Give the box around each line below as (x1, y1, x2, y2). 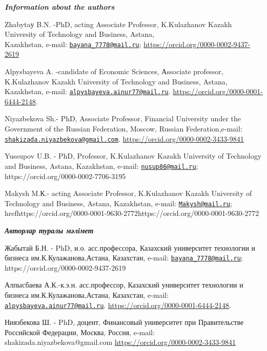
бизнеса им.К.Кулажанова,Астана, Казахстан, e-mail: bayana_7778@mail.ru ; (5, 252, 243, 263)
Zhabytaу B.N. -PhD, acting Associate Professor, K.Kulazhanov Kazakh (5, 18, 232, 29)
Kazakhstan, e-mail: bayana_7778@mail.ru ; (5, 38, 141, 49)
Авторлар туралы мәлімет (5, 225, 94, 235)
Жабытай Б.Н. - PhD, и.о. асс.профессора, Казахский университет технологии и (5, 242, 256, 253)
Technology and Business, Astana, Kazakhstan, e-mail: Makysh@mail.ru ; (5, 198, 232, 208)
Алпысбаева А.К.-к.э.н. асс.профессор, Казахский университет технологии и (5, 279, 243, 290)
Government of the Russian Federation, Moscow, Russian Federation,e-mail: (5, 123, 242, 134)
